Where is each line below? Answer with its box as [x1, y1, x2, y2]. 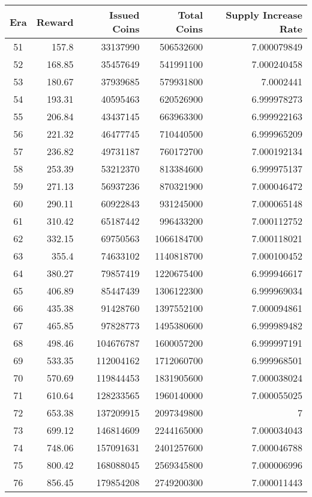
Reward [36, 14, 74, 29]
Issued [109, 8, 140, 22]
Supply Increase [226, 8, 302, 22]
